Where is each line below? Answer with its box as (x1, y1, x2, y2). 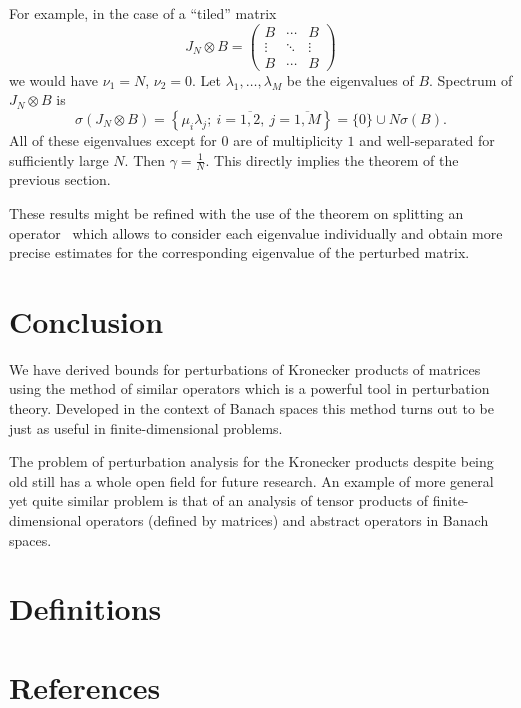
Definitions (9, 588, 162, 629)
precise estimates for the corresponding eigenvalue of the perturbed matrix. (9, 242, 470, 263)
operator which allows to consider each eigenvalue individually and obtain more (9, 222, 503, 243)
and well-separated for (359, 129, 495, 150)
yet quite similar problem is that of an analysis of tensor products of (9, 490, 429, 511)
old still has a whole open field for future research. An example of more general (9, 470, 494, 491)
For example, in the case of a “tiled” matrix (9, 3, 277, 23)
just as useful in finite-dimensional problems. (9, 417, 283, 438)
